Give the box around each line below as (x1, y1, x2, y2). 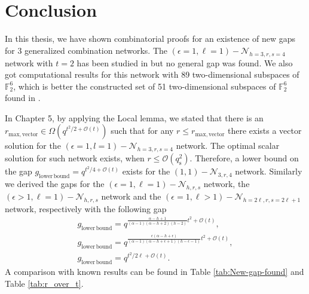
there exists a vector (227, 124, 302, 137)
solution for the (5, 139, 61, 152)
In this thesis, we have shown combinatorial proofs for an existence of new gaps (5, 32, 295, 45)
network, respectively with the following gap (5, 202, 167, 215)
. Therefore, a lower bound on (189, 152, 299, 164)
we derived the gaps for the (5, 177, 105, 190)
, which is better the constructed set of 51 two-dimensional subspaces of (13, 79, 276, 92)
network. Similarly (235, 165, 302, 177)
